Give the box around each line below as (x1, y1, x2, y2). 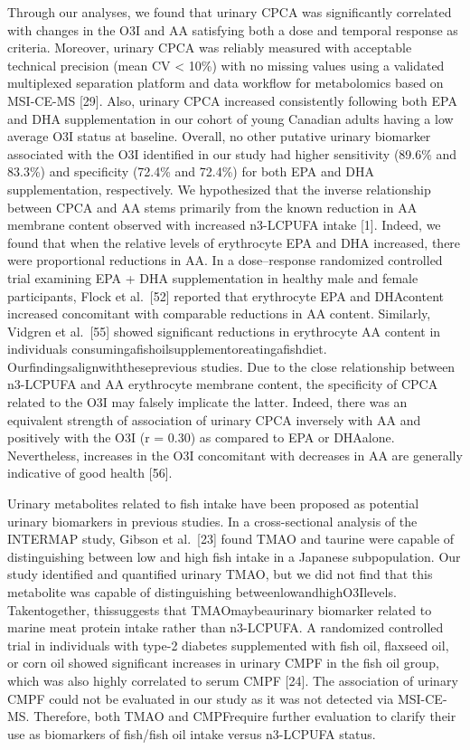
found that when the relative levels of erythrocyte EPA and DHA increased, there (7, 233, 461, 252)
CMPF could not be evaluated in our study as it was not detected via (7, 688, 394, 707)
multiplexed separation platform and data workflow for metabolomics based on (7, 73, 444, 92)
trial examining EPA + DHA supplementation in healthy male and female (7, 268, 418, 287)
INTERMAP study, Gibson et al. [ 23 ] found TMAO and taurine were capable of (7, 529, 455, 548)
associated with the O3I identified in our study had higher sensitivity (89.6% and (7, 144, 457, 163)
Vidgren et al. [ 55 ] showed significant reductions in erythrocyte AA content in (7, 321, 441, 340)
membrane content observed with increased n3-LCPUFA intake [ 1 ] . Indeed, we (7, 215, 441, 234)
